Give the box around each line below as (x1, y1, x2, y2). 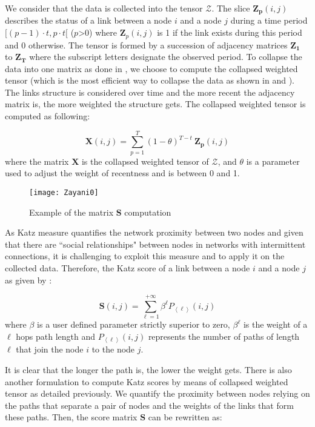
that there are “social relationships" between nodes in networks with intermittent (5, 237, 306, 250)
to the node (91, 343, 135, 356)
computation (124, 205, 171, 218)
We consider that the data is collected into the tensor (5, 2, 203, 14)
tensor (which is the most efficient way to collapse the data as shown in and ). (5, 74, 294, 87)
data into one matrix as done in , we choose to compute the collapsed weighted (5, 62, 298, 74)
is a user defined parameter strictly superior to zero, (37, 318, 230, 331)
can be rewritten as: (148, 411, 222, 423)
